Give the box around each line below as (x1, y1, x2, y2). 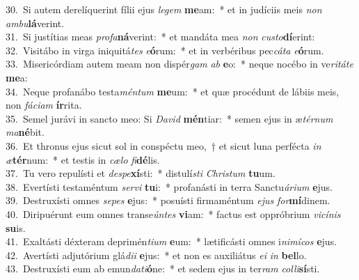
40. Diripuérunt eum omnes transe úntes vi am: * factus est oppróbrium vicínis (6, 206, 341, 221)
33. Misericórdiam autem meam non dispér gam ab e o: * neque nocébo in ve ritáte (6, 56, 353, 71)
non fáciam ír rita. (6, 98, 82, 112)
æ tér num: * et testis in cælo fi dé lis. (6, 152, 160, 166)
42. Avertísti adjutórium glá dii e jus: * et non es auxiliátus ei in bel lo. (6, 247, 307, 262)
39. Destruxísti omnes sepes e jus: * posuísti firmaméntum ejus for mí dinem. (6, 193, 330, 208)
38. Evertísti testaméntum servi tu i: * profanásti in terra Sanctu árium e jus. (6, 179, 333, 194)
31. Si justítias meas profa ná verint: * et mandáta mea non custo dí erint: (6, 29, 315, 44)
